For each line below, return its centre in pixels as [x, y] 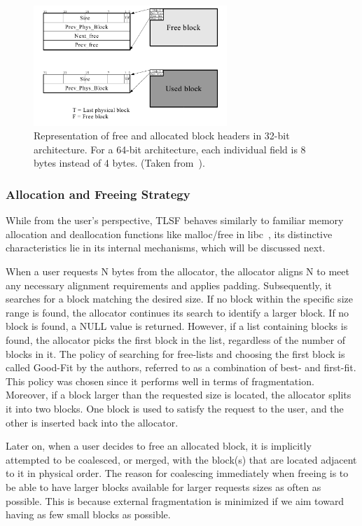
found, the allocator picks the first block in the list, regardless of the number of [176, 340]
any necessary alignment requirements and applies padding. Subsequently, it [169, 285]
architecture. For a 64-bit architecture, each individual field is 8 [170, 149]
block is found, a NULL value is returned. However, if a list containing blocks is [177, 326]
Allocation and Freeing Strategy [98, 194]
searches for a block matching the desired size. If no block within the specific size [179, 299]
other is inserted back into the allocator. [92, 422]
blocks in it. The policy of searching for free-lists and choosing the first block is [175, 353]
